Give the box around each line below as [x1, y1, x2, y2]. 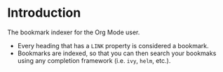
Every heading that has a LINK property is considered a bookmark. [17, 41, 209, 50]
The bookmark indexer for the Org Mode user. [7, 28, 140, 36]
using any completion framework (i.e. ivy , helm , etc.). [17, 56, 171, 64]
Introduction [7, 5, 81, 21]
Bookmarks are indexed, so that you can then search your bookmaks [17, 49, 217, 57]
